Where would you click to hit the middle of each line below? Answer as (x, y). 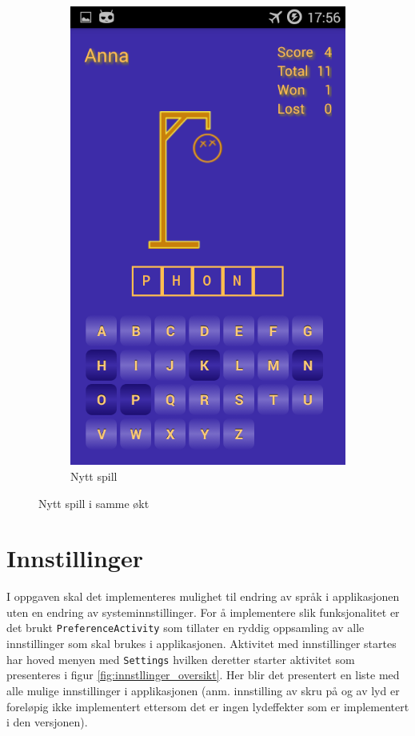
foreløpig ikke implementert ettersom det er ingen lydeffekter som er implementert (208, 706)
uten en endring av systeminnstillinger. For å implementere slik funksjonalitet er (203, 612)
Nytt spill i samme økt (94, 503)
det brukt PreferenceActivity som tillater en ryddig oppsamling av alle (186, 628)
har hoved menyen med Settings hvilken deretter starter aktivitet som (181, 659)
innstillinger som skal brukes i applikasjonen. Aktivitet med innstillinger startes (202, 644)
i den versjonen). (47, 722)
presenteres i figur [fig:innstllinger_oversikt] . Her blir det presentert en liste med (203, 675)
